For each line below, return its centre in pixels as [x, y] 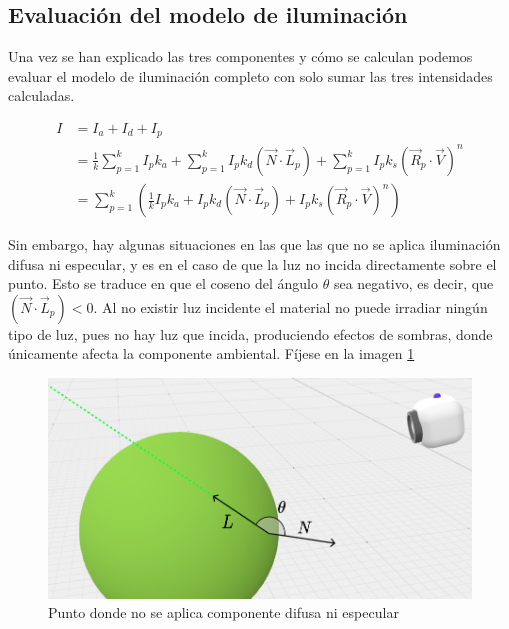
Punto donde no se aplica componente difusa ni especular [223, 612]
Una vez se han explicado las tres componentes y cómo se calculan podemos [240, 56]
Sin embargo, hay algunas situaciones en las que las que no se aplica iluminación [254, 244]
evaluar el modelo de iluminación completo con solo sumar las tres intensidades [250, 75]
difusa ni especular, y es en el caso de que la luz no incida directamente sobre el [252, 263]
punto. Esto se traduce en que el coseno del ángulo [163, 283]
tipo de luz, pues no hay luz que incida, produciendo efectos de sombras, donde [250, 333]
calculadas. [41, 95]
